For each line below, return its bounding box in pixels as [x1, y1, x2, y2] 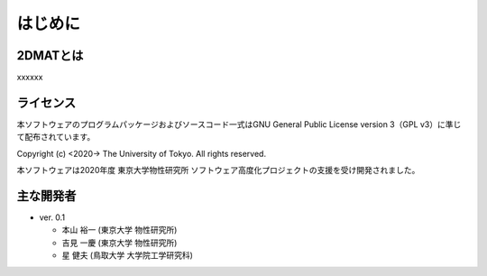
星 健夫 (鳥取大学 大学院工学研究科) [61, 250, 194, 261]
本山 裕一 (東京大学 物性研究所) [61, 225, 178, 235]
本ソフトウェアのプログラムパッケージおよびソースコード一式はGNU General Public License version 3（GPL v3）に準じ [16, 118, 462, 130]
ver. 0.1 [39, 212, 66, 223]
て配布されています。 [16, 132, 96, 143]
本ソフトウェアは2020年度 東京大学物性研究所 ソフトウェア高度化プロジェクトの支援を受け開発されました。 [16, 165, 420, 176]
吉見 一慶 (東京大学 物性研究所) [61, 237, 178, 248]
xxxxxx [16, 72, 43, 83]
